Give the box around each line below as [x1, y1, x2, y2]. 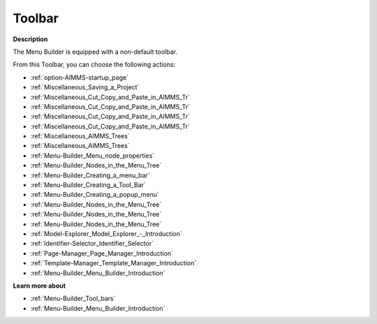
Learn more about [13, 281, 66, 290]
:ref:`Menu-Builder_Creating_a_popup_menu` [30, 191, 160, 199]
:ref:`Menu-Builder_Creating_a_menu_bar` [30, 171, 150, 179]
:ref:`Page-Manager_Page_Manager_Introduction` [30, 249, 174, 258]
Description [13, 35, 48, 43]
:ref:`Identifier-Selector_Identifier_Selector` [30, 240, 154, 248]
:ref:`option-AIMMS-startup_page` [30, 73, 129, 82]
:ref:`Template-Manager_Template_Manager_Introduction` [30, 259, 197, 267]
